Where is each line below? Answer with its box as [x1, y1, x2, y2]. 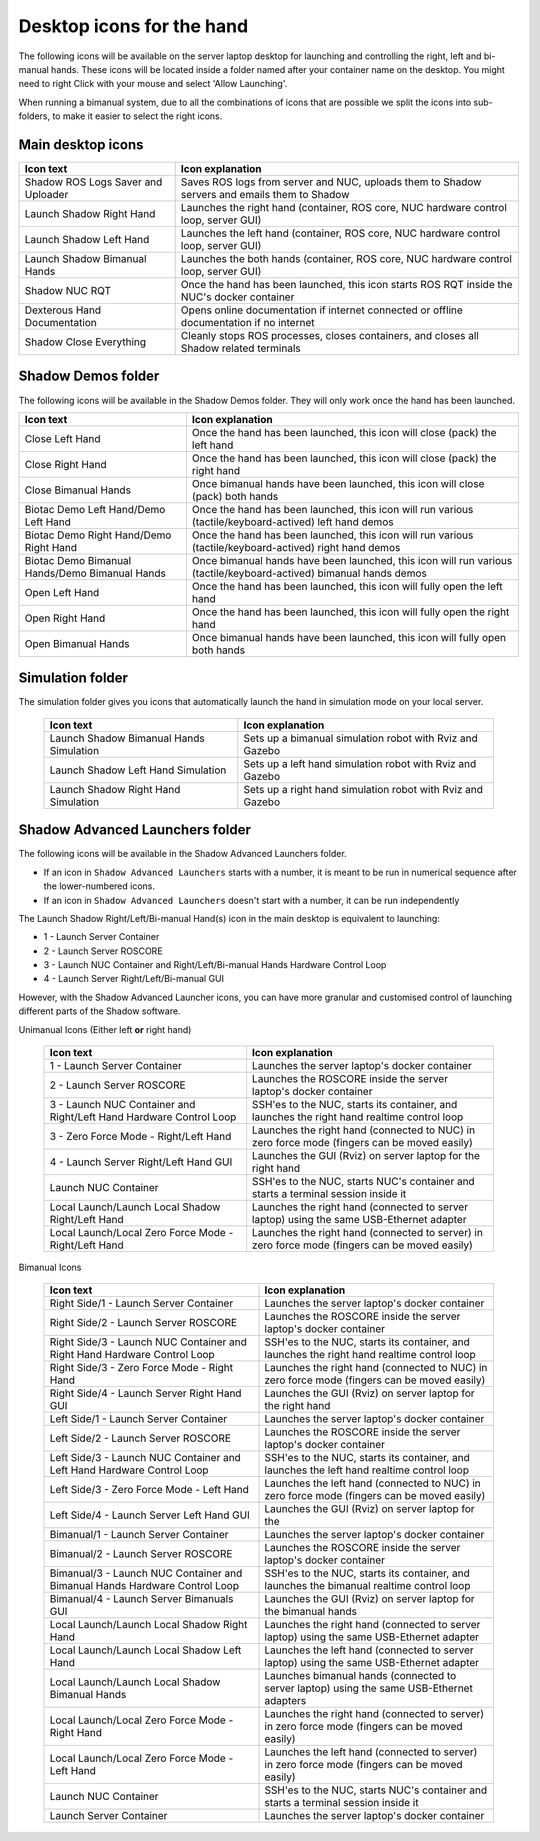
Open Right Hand [24, 611, 106, 625]
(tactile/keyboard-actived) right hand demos [191, 540, 401, 554]
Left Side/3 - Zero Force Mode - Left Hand [49, 1483, 250, 1497]
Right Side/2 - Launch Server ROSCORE [49, 1316, 238, 1330]
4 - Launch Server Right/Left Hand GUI [49, 1155, 233, 1169]
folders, [18, 110, 50, 122]
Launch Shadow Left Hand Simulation [49, 763, 227, 777]
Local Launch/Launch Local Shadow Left [49, 1643, 242, 1657]
